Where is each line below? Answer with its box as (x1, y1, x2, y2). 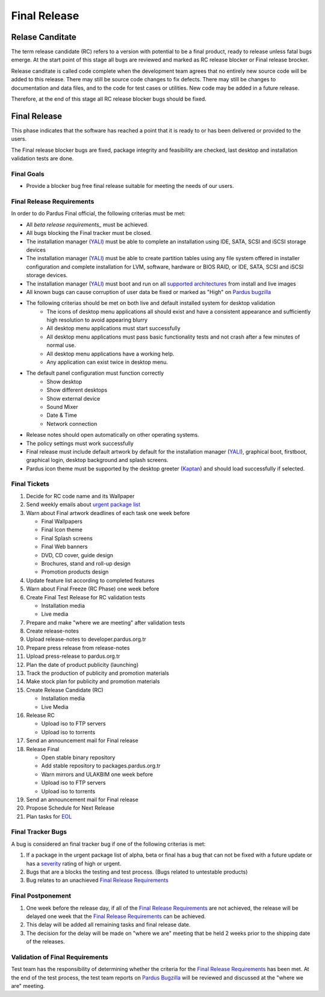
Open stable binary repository (41, 754, 116, 761)
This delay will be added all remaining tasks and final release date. (26, 921, 191, 928)
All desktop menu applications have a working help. (46, 350, 175, 357)
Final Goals (11, 169, 45, 178)
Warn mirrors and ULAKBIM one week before (41, 770, 153, 778)
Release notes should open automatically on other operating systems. (26, 431, 200, 439)
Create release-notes (26, 627, 79, 635)
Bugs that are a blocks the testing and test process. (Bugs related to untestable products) (26, 868, 248, 875)
